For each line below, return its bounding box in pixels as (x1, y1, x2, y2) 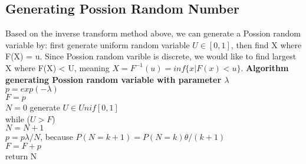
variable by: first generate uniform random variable (5, 38, 190, 51)
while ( (5, 112, 30, 125)
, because (40, 130, 73, 143)
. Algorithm (241, 61, 289, 73)
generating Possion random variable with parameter (5, 73, 222, 85)
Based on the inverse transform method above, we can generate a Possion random (5, 27, 301, 39)
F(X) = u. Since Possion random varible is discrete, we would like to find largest (5, 50, 297, 62)
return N (5, 149, 37, 162)
